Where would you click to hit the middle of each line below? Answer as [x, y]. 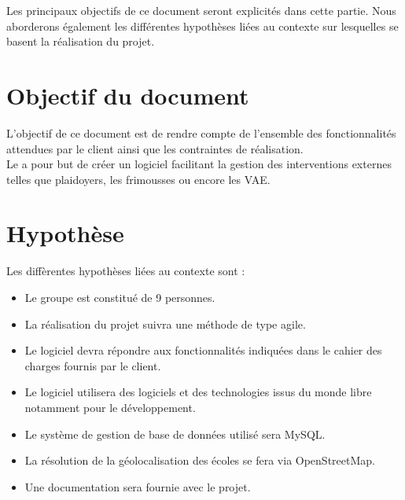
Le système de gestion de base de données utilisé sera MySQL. [175, 434]
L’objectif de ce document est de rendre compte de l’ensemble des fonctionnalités [201, 132]
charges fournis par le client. [93, 365]
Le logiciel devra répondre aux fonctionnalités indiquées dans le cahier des [203, 350]
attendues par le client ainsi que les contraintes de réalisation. [155, 148]
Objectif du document [128, 95]
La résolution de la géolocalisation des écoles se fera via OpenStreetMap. [200, 460]
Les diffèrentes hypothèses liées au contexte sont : [126, 271]
